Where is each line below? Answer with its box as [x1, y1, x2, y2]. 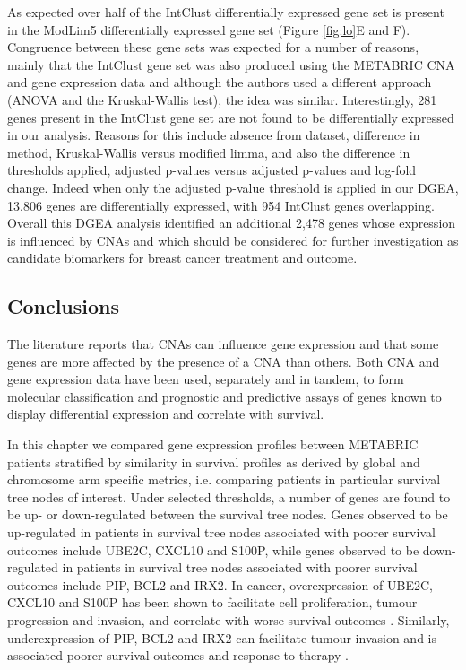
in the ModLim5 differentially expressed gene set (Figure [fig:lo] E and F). [7, 20, 410, 39]
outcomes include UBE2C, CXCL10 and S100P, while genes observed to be [7, 540, 419, 559]
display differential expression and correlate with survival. [7, 405, 324, 423]
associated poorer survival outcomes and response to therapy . [7, 646, 349, 665]
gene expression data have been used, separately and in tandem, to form [7, 370, 404, 388]
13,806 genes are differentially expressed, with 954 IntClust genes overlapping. [7, 196, 435, 214]
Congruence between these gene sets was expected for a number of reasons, [7, 38, 419, 57]
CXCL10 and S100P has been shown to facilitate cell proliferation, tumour [7, 593, 418, 612]
